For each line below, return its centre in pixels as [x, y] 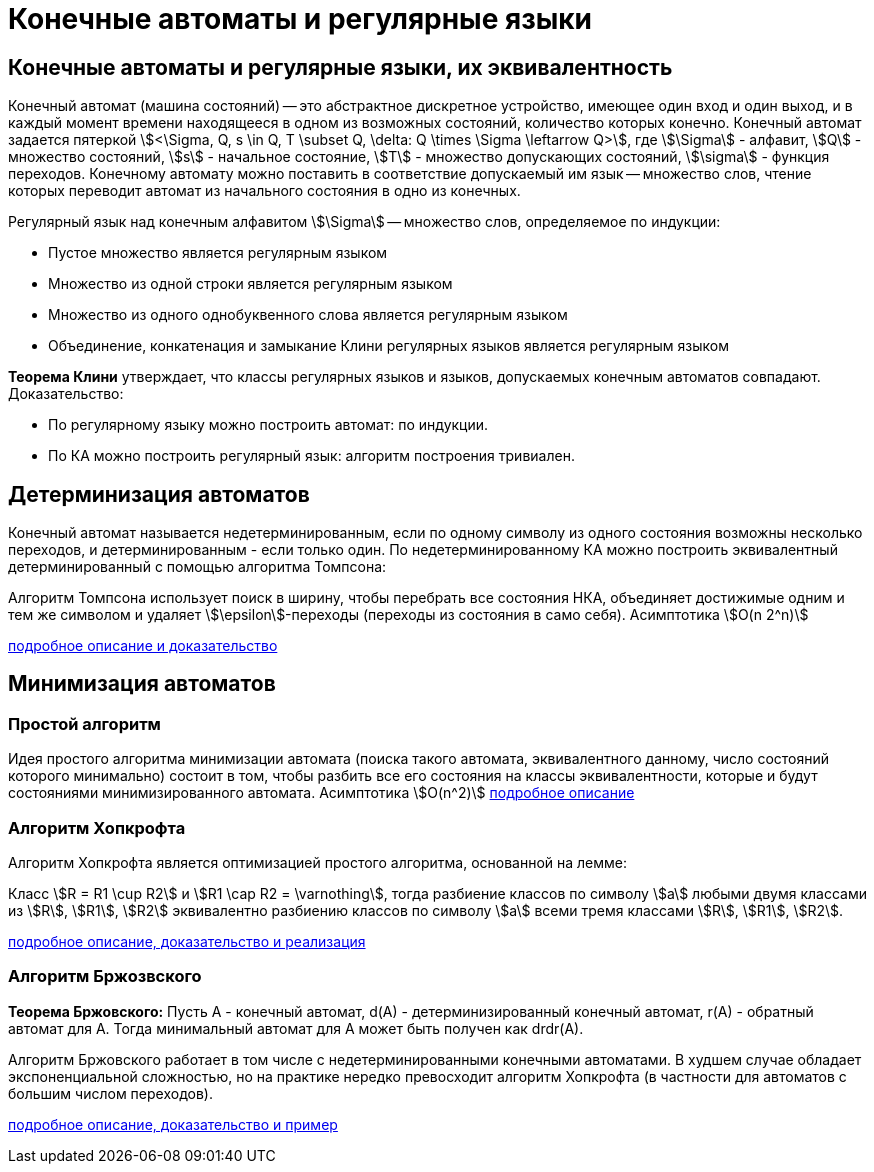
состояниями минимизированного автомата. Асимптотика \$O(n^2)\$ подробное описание [321, 793]
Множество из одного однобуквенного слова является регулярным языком [308, 315]
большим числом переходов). [110, 1093]
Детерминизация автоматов [159, 494]
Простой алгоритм [84, 723]
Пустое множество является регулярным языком [218, 253]
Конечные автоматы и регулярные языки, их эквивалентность [340, 67]
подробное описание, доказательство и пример [173, 1124]
